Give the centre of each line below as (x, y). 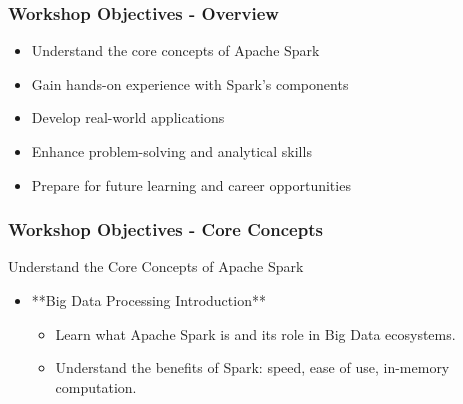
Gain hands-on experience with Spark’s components (190, 83)
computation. (96, 386)
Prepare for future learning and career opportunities (191, 184)
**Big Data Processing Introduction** (148, 300)
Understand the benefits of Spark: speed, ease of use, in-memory (252, 367)
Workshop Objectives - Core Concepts (165, 229)
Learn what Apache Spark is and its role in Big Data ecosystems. (255, 333)
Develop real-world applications (128, 117)
